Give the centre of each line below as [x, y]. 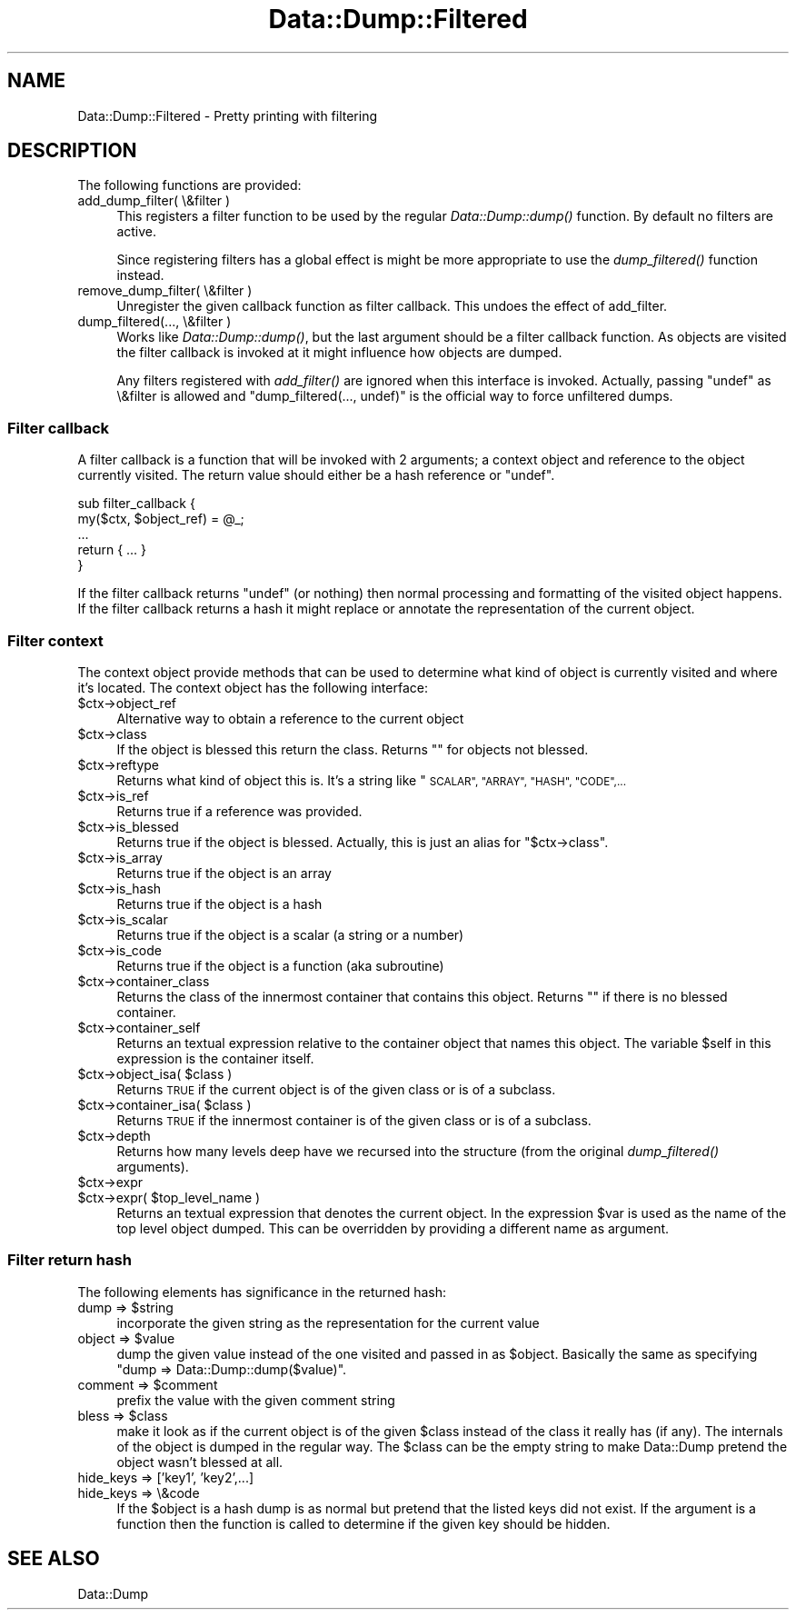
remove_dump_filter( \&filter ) [165, 291]
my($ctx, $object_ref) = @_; [161, 519]
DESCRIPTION [72, 151]
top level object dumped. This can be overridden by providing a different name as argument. [393, 1228]
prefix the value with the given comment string [256, 1400]
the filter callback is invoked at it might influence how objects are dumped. [339, 353]
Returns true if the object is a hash [219, 903]
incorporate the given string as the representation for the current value [328, 1323]
